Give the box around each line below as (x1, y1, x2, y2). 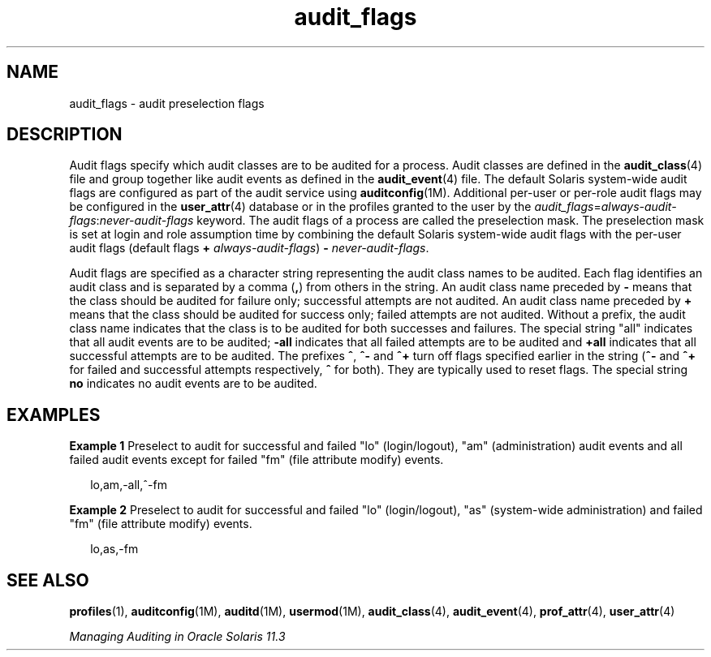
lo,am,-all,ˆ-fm (90, 478, 167, 492)
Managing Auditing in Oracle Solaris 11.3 (69, 629, 286, 644)
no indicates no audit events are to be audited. (69, 376, 317, 391)
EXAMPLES (6, 404, 101, 425)
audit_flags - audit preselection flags (69, 96, 265, 110)
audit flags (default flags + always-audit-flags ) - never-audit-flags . (69, 241, 429, 255)
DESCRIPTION (6, 124, 123, 145)
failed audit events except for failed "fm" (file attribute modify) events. (69, 453, 444, 467)
